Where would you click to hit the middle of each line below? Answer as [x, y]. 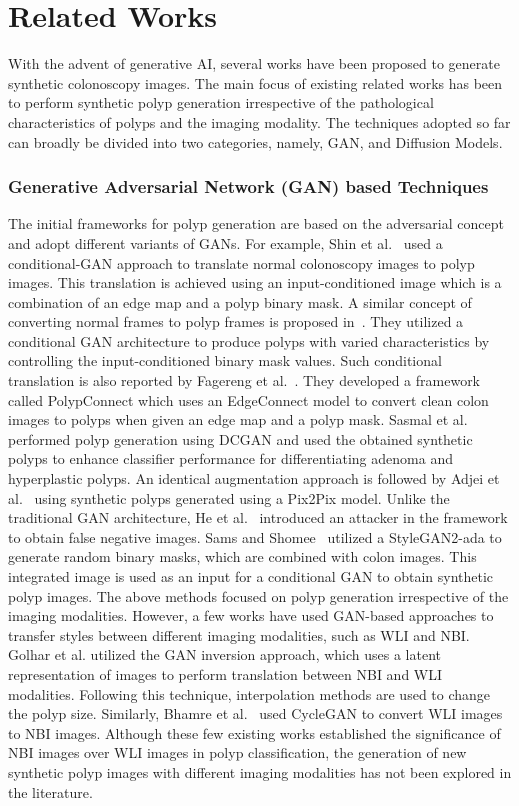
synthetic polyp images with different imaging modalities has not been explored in [260, 771]
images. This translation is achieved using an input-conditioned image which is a [255, 282]
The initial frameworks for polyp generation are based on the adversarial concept [256, 223]
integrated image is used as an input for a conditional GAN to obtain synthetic [251, 576]
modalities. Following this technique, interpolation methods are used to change [249, 693]
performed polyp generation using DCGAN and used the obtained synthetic [240, 438]
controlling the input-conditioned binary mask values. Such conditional [225, 360]
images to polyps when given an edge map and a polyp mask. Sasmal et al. [238, 419]
